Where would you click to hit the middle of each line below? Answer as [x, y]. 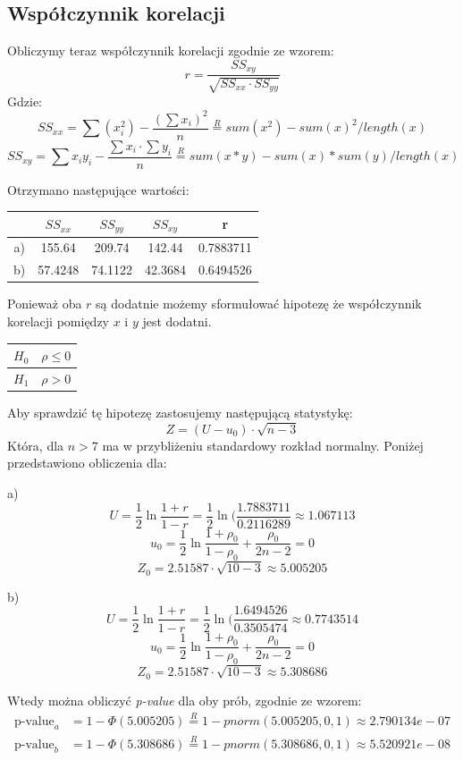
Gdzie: [25, 101]
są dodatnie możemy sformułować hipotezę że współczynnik [259, 304]
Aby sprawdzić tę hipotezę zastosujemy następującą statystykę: [180, 413]
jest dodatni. [177, 321]
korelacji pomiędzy [58, 321]
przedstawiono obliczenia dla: [87, 463]
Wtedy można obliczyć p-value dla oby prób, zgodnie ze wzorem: [185, 700]
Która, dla [36, 445]
